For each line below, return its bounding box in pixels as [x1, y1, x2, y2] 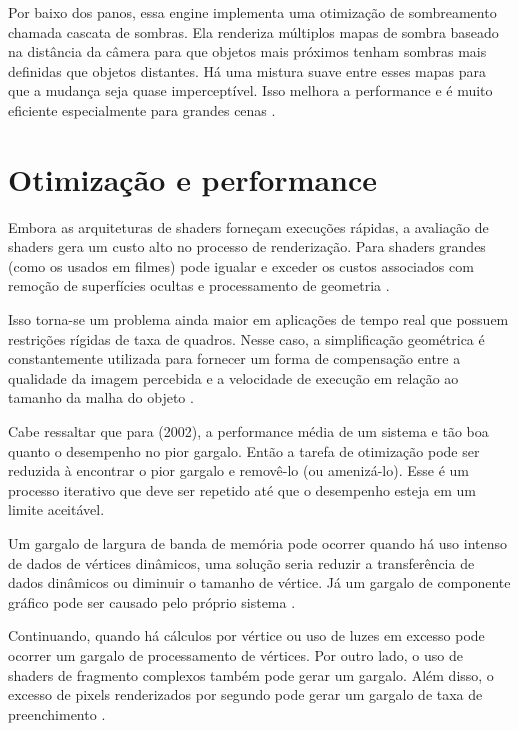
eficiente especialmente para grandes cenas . [8, 99, 276, 120]
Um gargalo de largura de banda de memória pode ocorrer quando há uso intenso [8, 533, 507, 553]
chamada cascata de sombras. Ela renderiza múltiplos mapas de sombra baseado [8, 21, 499, 42]
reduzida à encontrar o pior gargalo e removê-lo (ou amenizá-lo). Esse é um [8, 460, 469, 481]
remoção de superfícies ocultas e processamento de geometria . [8, 275, 390, 296]
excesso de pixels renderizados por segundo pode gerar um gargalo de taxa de [8, 684, 483, 705]
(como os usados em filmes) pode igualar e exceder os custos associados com [8, 255, 474, 276]
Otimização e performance [8, 158, 378, 199]
